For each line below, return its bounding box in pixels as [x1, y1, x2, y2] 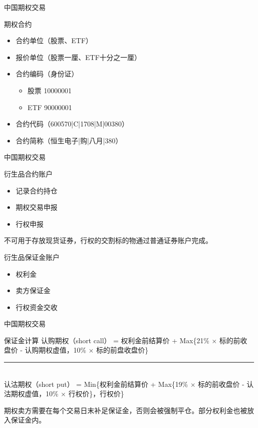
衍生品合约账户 [4, 168, 53, 179]
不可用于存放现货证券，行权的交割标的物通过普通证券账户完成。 [4, 235, 212, 245]
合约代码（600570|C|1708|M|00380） [15, 119, 129, 129]
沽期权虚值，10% [4, 388, 59, 399]
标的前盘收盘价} [96, 345, 148, 355]
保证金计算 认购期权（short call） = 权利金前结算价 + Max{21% [4, 335, 209, 345]
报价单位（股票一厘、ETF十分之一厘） [15, 52, 141, 62]
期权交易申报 [15, 202, 58, 212]
